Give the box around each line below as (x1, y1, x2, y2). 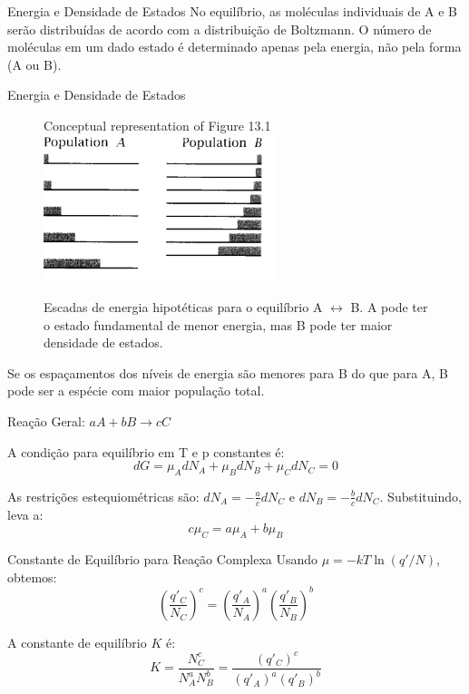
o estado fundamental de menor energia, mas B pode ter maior (44, 315, 393, 334)
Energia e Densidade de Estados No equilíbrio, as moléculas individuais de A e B (7, 2, 457, 20)
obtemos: (7, 567, 57, 586)
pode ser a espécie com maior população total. (7, 381, 265, 400)
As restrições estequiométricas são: (7, 486, 200, 505)
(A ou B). (7, 54, 62, 73)
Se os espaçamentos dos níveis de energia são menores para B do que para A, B (7, 363, 448, 382)
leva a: (7, 504, 44, 523)
